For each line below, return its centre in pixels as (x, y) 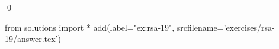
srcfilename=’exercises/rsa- (226, 27)
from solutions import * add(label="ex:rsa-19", (90, 27)
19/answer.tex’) (33, 39)
